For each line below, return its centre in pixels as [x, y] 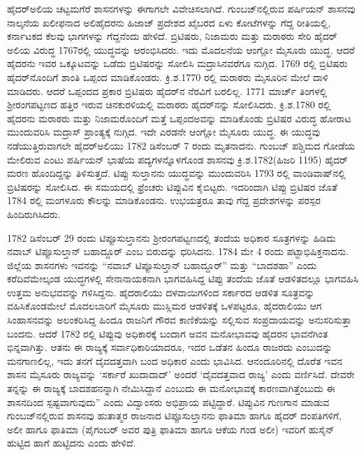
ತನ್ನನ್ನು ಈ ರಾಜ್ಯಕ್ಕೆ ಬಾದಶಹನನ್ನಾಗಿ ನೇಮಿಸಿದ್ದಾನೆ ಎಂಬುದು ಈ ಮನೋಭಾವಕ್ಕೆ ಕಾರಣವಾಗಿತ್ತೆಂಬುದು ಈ [171, 388]
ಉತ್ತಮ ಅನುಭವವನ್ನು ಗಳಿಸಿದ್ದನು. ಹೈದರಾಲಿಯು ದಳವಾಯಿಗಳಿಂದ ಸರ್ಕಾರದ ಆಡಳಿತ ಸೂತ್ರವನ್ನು [161, 292]
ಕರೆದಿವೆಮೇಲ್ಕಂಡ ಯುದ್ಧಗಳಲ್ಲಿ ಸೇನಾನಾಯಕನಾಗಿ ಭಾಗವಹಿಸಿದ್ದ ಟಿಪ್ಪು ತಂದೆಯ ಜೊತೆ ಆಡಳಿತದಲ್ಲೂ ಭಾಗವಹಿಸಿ [183, 279]
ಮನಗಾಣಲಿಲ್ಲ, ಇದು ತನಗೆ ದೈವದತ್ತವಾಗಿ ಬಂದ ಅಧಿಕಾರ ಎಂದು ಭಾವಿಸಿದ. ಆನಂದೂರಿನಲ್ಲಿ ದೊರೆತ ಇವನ [175, 360]
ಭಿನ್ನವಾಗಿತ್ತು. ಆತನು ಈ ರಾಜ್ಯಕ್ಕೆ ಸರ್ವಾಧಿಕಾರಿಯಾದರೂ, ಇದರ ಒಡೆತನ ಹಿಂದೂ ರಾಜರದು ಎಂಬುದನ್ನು [170, 347]
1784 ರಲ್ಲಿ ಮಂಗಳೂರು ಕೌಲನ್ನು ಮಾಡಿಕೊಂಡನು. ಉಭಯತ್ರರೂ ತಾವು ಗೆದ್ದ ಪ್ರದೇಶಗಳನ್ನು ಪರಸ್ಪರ [164, 200]
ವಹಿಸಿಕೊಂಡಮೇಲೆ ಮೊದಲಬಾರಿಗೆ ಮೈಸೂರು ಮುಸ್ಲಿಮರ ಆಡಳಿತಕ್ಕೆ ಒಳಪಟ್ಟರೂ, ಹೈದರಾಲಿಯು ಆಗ [165, 306]
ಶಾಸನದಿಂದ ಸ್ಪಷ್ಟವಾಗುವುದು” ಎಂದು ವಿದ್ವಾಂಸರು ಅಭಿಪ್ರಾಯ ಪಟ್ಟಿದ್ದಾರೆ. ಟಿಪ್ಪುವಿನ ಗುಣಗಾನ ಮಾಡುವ [168, 402]
